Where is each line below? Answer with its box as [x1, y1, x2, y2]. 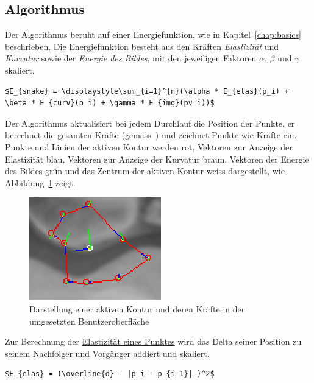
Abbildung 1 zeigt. [5, 176, 76, 189]
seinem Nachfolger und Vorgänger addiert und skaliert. [5, 346, 210, 359]
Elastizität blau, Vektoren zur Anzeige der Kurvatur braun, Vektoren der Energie [5, 152, 309, 165]
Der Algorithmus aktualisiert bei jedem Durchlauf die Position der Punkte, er [5, 116, 295, 129]
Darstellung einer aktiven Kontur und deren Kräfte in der [29, 302, 245, 315]
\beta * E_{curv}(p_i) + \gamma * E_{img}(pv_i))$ [5, 99, 215, 108]
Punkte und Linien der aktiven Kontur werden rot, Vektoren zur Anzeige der [5, 140, 293, 153]
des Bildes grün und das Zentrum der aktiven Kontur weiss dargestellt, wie [5, 164, 285, 177]
